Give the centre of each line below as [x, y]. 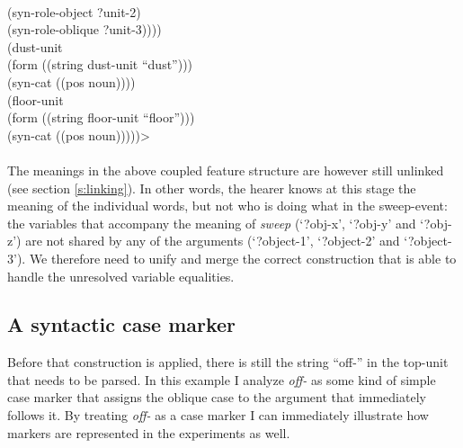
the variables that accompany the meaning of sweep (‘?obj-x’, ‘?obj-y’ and [212, 223]
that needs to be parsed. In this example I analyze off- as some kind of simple [222, 379]
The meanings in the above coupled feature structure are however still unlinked [226, 170]
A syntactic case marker [122, 324]
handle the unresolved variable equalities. [121, 276]
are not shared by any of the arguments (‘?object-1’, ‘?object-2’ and [213, 241]
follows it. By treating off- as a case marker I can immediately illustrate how [218, 415]
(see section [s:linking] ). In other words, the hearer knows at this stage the [212, 188]
